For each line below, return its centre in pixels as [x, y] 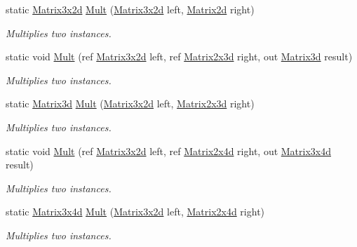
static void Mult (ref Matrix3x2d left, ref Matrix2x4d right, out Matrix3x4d [169, 151]
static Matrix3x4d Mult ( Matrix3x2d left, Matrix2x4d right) [135, 212]
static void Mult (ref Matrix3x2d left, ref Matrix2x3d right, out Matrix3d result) [179, 56]
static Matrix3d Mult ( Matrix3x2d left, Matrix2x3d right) [130, 104]
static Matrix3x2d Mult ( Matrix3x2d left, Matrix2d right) [130, 9]
